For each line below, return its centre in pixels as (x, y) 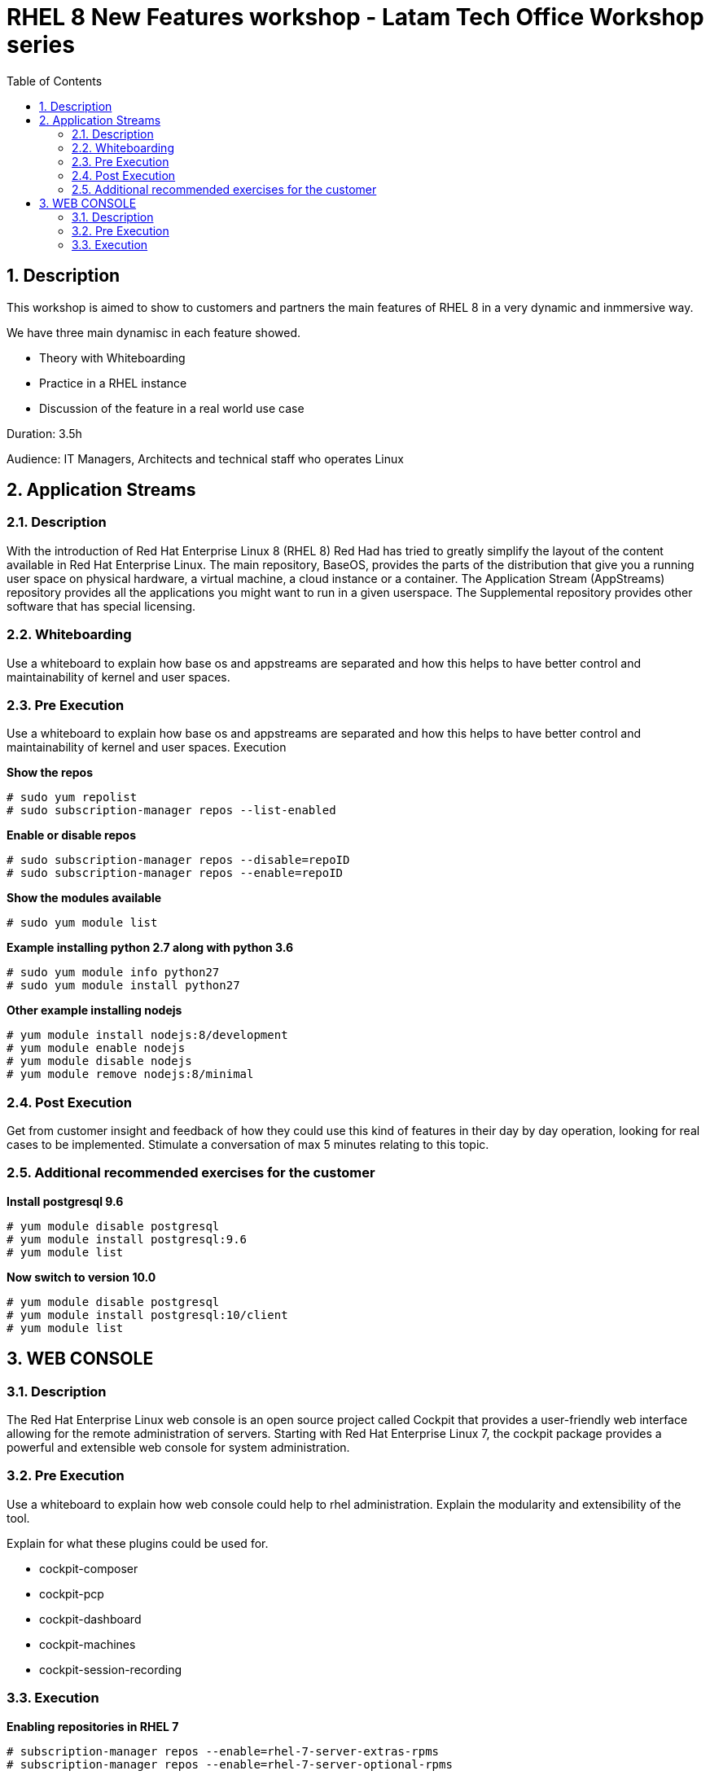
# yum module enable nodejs (96, 1048)
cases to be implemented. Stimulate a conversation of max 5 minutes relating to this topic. (248, 1145)
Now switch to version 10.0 (81, 1277)
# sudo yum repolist (72, 798)
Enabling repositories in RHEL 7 (93, 1726)
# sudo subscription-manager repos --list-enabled (171, 811)
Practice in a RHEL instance (113, 383)
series (41, 45)
